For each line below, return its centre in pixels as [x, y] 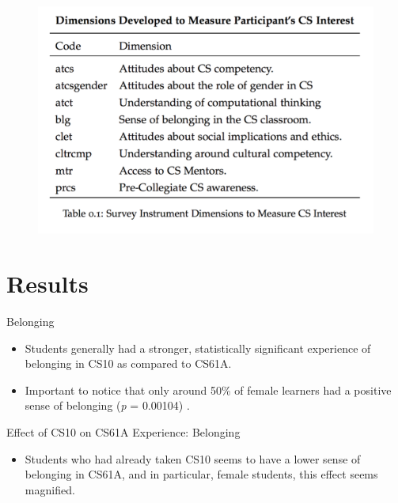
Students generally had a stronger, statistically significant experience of [198, 348]
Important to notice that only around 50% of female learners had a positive [208, 390]
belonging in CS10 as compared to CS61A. [128, 363]
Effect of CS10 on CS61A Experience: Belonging [123, 432]
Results [47, 284]
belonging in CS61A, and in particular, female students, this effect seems [201, 474]
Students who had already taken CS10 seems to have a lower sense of [193, 458]
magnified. [50, 489]
